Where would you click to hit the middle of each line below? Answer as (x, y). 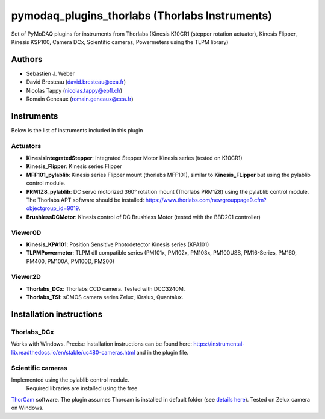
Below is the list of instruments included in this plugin (77, 130)
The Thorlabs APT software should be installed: (85, 200)
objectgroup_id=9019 (53, 208)
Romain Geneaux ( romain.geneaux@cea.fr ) (80, 99)
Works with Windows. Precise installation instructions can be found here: (102, 344)
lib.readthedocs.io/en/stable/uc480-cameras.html (73, 352)
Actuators (26, 146)
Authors (27, 59)
